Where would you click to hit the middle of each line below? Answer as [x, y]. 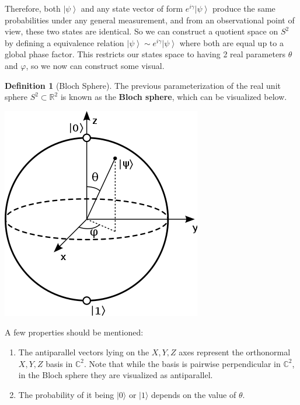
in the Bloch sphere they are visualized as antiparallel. [116, 375]
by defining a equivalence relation [64, 42]
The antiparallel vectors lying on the [84, 352]
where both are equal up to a [231, 42]
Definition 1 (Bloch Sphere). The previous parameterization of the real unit [143, 85]
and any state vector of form [132, 8]
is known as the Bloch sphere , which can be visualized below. [174, 97]
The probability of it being [66, 394]
